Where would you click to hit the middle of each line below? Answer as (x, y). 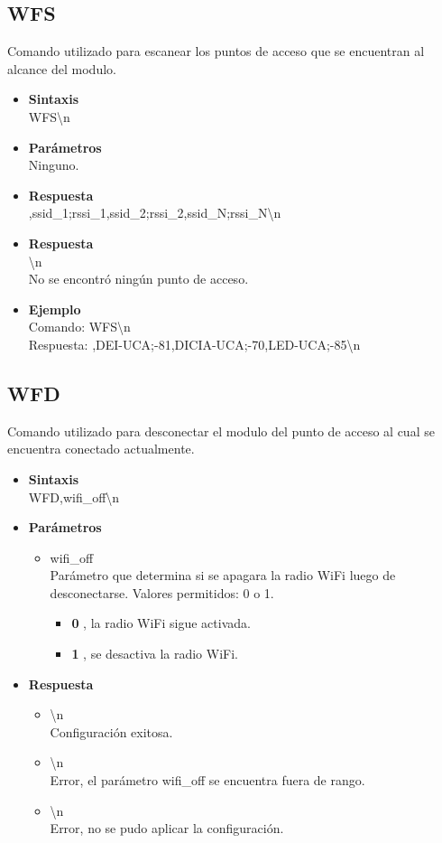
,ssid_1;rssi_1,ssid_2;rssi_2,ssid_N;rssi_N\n (155, 213)
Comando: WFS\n (79, 327)
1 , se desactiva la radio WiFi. (155, 654)
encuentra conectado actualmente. (101, 449)
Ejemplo (55, 309)
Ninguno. (54, 165)
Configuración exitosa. (111, 731)
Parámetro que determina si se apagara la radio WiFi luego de (223, 575)
